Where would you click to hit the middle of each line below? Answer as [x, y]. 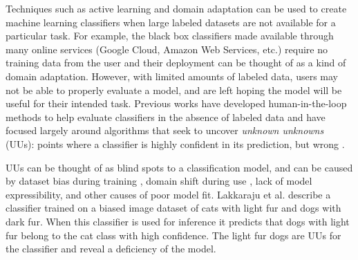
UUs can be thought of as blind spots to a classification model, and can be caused [179, 167]
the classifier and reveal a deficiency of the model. [111, 249]
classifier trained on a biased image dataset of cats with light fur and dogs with [173, 208]
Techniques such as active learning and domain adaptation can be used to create [176, 8]
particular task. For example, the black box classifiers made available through [170, 36]
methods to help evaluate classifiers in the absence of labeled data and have [166, 117]
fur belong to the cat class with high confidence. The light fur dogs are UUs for [173, 235]
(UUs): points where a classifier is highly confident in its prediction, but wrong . [175, 143]
